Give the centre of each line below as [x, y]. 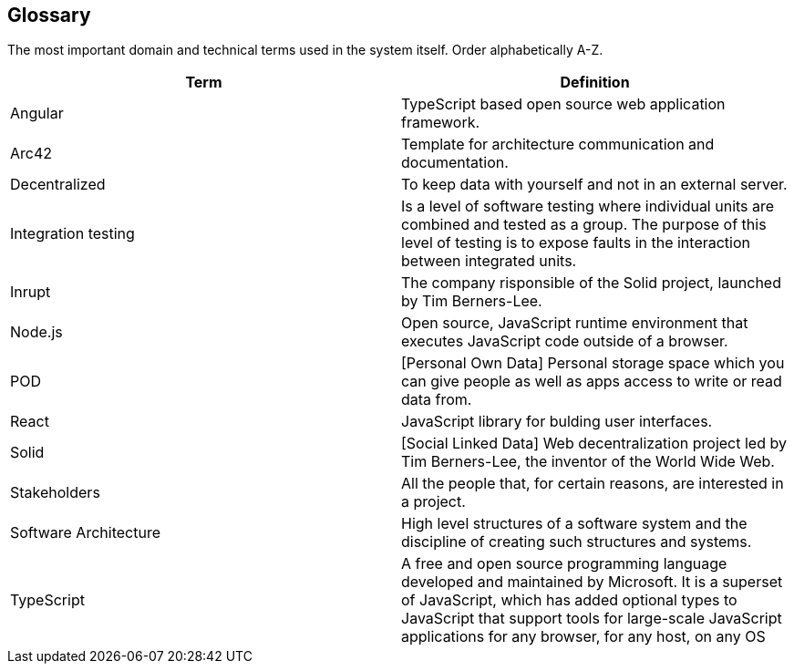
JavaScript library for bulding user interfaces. [557, 422]
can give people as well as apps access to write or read [592, 382]
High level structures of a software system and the [574, 524]
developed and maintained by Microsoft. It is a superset [592, 582]
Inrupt [31, 292]
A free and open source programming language [564, 564]
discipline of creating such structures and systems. [577, 542]
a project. [433, 502]
